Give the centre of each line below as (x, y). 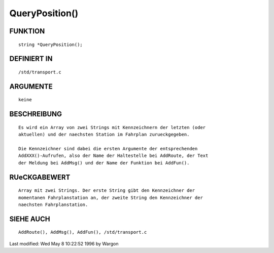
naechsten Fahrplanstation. (53, 204)
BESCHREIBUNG (36, 114)
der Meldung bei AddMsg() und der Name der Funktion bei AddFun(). (104, 163)
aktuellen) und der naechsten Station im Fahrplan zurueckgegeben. (104, 135)
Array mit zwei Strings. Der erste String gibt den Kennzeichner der (107, 191)
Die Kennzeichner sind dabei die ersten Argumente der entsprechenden (108, 149)
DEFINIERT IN (31, 59)
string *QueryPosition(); (51, 45)
